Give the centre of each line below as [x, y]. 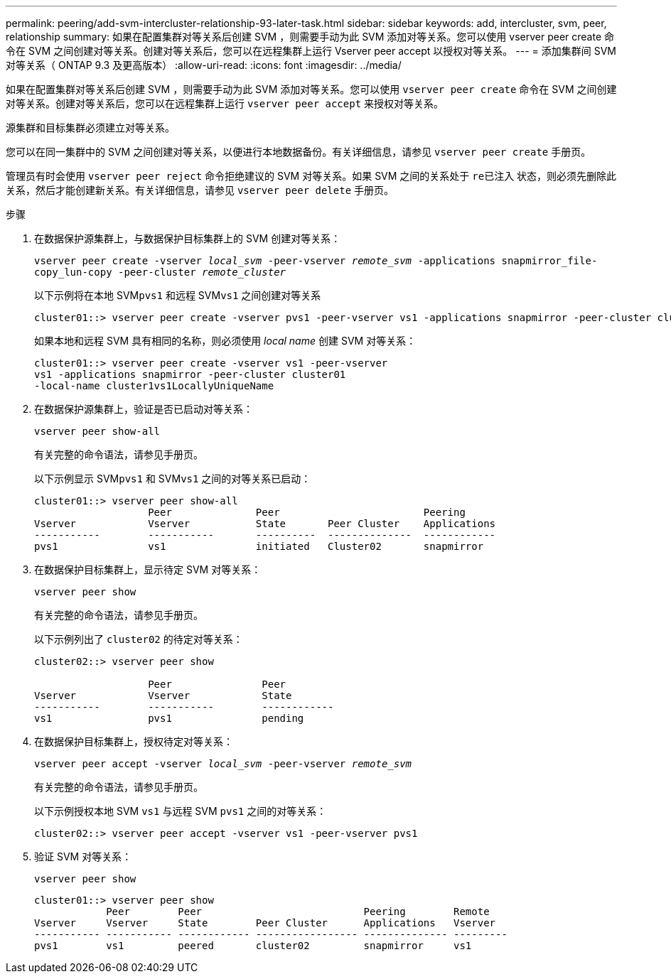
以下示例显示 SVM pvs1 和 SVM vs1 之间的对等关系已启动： [173, 478]
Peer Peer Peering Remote [298, 912]
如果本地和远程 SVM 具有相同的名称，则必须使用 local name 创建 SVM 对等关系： [225, 341]
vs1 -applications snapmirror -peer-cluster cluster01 [190, 374]
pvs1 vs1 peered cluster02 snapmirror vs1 [253, 946]
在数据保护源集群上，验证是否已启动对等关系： [144, 409]
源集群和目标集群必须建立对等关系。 [90, 128]
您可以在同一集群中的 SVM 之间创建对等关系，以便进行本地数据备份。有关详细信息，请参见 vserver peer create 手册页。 [299, 152]
